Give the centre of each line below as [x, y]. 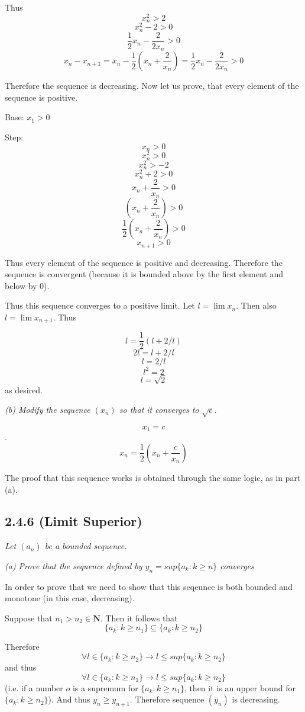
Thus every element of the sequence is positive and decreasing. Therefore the [144, 262]
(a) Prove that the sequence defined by [74, 565]
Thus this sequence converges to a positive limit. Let [100, 305]
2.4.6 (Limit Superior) [74, 521]
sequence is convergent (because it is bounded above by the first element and [144, 274]
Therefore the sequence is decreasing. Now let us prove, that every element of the [152, 86]
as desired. [24, 389]
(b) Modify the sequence [48, 410]
